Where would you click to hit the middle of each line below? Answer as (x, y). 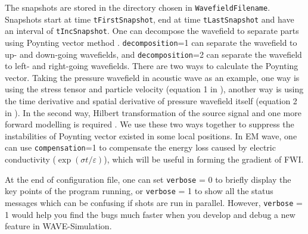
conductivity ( (30, 159)
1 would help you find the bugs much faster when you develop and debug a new (150, 214)
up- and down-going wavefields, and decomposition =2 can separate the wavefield (153, 54)
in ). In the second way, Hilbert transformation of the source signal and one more (153, 112)
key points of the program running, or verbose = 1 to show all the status (139, 191)
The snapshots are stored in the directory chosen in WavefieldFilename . (138, 7)
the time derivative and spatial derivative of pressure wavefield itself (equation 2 (151, 101)
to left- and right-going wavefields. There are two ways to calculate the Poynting (152, 66)
